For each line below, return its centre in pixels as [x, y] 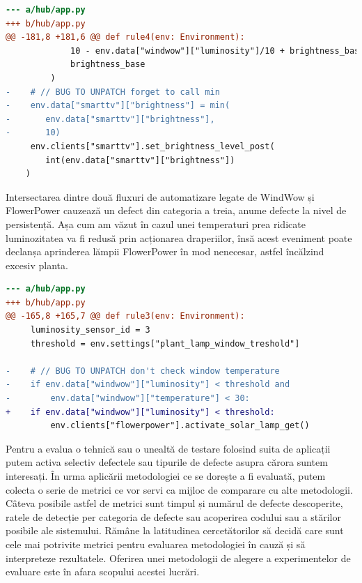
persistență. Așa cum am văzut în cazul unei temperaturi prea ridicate [156, 224]
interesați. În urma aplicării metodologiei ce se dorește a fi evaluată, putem [166, 476]
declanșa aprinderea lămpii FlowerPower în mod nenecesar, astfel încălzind [165, 251]
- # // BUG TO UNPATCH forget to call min [113, 92]
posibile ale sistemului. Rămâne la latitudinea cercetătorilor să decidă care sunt [175, 530]
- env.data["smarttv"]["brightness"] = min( [118, 106]
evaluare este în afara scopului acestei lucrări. [103, 571]
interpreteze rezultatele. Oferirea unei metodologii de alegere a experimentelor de [178, 558]
